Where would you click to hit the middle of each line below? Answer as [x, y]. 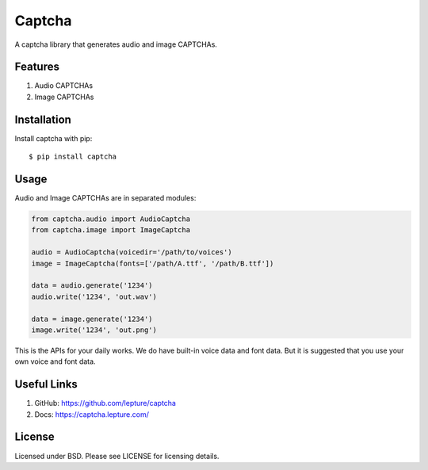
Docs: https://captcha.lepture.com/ [92, 414]
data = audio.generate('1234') [92, 286]
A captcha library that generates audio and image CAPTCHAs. [116, 44]
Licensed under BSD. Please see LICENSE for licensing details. [117, 456]
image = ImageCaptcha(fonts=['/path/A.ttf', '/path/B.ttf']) [153, 263]
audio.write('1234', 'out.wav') [94, 296]
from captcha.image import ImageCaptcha [111, 230]
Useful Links [46, 384]
